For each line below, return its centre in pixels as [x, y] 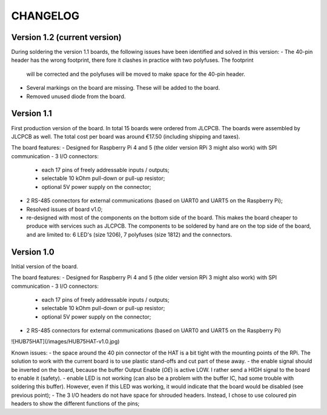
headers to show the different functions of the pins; [75, 403]
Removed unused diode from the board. [76, 96]
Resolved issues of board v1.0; [64, 209]
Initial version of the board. [45, 266]
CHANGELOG [45, 16]
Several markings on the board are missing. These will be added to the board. [123, 88]
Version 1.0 [33, 252]
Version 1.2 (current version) [66, 37]
